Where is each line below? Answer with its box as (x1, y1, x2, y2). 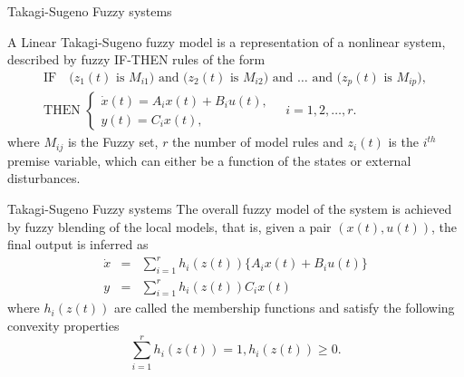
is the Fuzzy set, (67, 132, 159, 151)
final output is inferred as (7, 235, 149, 254)
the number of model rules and (172, 132, 343, 151)
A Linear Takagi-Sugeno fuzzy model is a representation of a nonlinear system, (7, 32, 446, 51)
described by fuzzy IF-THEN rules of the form (7, 50, 266, 69)
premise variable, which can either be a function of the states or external (7, 150, 411, 169)
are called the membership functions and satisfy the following (113, 298, 455, 317)
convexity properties (7, 315, 120, 334)
